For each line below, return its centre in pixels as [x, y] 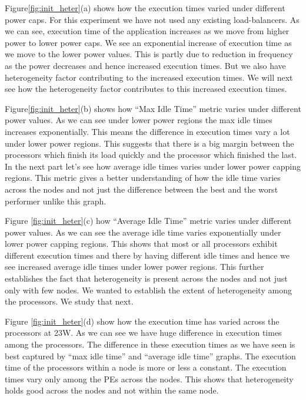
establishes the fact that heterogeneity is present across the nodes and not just [146, 278]
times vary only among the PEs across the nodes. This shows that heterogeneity [149, 378]
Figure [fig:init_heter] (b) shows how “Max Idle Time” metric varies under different [153, 108]
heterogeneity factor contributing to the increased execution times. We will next [149, 77]
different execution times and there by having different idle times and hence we [147, 255]
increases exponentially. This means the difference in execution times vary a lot [147, 131]
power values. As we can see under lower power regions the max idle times [139, 120]
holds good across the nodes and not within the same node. [112, 390]
